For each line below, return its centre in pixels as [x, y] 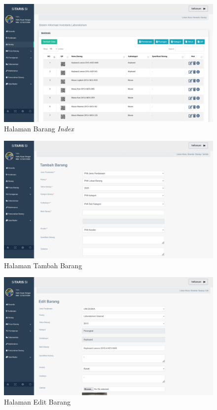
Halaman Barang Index [39, 129]
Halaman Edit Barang [37, 402]
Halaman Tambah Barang [43, 265]
